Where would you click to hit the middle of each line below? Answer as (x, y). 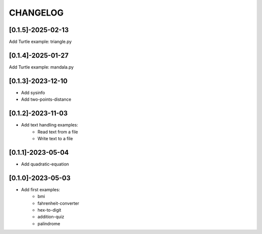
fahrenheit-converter (58, 203)
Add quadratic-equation (45, 164)
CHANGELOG (36, 13)
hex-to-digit (49, 210)
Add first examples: (41, 189)
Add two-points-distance (46, 99)
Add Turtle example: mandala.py (41, 67)
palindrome (49, 223)
